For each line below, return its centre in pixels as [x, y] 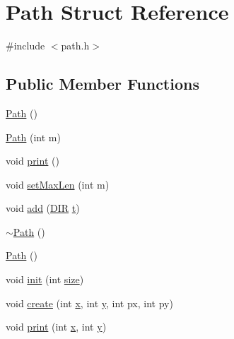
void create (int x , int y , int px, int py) [89, 303]
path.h [75, 46]
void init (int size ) [45, 279]
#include [25, 46]
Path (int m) [33, 137]
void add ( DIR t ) [43, 208]
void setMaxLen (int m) [58, 184]
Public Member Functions [103, 84]
